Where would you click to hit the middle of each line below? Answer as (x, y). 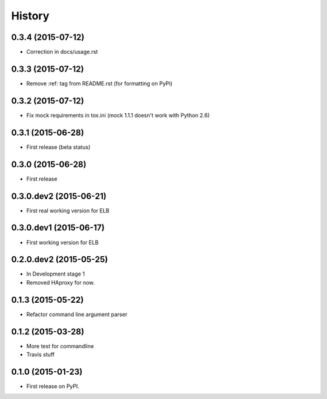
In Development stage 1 (55, 274)
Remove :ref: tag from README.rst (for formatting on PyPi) (99, 83)
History (30, 16)
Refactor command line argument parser (77, 314)
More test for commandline (60, 346)
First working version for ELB (63, 242)
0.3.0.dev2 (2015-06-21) (59, 196)
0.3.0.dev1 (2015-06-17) (58, 228)
